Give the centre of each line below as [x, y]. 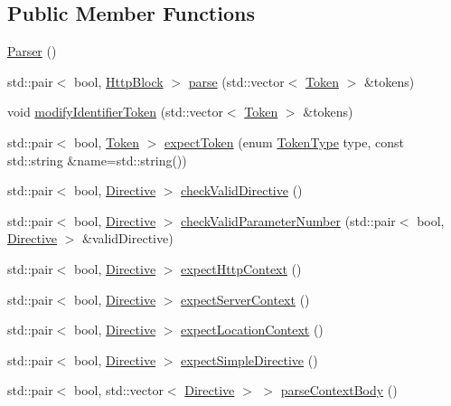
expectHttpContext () [241, 268]
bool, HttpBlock [119, 81]
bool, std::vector [119, 390]
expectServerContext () [245, 299]
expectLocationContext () [252, 330]
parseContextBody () [339, 390]
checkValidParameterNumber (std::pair [288, 220]
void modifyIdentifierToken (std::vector [115, 112]
